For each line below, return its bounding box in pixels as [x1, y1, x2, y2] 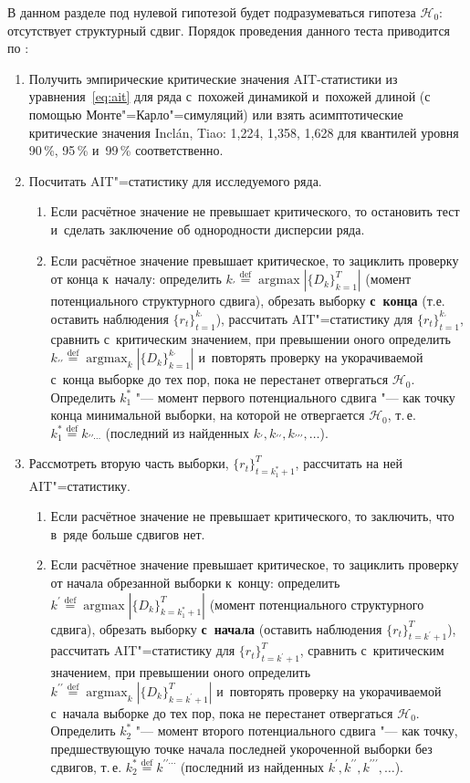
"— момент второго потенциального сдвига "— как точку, [135, 721, 458, 740]
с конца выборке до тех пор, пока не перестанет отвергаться [50, 370, 389, 389]
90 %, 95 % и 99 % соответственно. [28, 141, 224, 160]
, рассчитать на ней [295, 454, 402, 473]
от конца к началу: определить [50, 269, 222, 288]
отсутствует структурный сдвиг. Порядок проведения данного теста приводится [7, 20, 451, 39]
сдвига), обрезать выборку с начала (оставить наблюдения [50, 619, 382, 638]
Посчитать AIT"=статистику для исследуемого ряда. [28, 171, 322, 190]
